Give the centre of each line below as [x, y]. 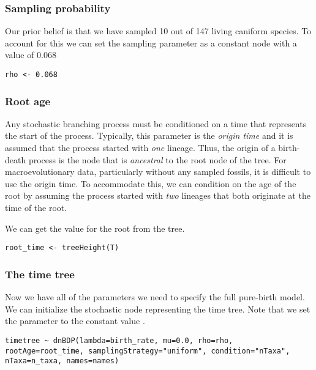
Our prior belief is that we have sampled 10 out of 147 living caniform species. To [158, 31]
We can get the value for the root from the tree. [95, 228]
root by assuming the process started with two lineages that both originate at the [158, 195]
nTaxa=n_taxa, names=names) [62, 361]
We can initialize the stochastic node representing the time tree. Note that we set [158, 309]
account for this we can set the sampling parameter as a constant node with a [151, 43]
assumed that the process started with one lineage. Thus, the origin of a [140, 148]
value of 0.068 [31, 55]
